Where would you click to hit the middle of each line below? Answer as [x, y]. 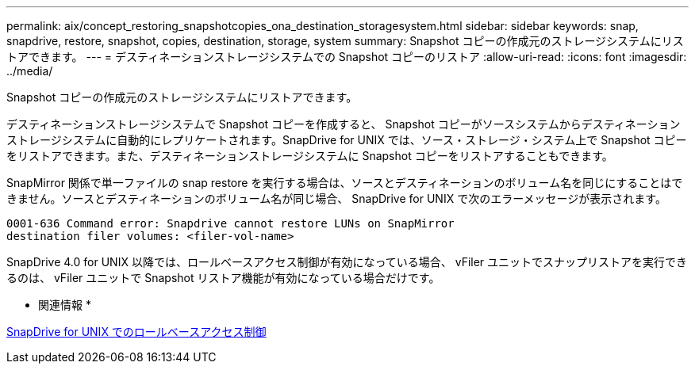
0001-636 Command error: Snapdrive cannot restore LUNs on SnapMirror [230, 223]
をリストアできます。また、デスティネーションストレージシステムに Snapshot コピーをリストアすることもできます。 [310, 156]
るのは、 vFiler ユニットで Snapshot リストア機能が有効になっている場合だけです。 [223, 278]
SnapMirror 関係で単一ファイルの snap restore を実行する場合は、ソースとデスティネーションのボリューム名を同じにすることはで [345, 183]
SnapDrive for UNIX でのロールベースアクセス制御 [136, 332]
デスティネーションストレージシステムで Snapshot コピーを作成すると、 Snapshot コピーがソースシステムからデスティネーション [344, 124]
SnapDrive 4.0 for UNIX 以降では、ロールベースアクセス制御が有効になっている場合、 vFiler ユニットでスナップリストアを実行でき [347, 262]
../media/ [30, 71]
